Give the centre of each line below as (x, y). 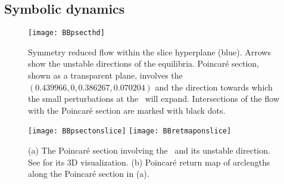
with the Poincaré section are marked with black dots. (127, 110)
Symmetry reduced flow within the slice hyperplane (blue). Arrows (149, 52)
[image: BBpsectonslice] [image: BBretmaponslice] (130, 131)
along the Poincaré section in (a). (89, 174)
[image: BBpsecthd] (66, 33)
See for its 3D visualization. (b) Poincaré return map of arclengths (149, 162)
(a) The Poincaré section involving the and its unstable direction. (149, 150)
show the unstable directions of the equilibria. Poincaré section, (143, 63)
